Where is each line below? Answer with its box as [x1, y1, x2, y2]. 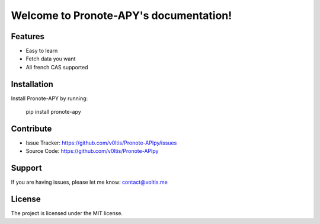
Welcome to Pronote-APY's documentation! [11, 9, 232, 22]
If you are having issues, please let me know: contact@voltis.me [11, 178, 168, 186]
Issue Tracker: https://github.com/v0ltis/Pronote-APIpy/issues [25, 139, 177, 146]
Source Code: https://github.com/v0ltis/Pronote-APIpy [25, 148, 159, 155]
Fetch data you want [25, 55, 76, 62]
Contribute [11, 123, 52, 133]
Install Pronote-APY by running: [11, 95, 88, 102]
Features [11, 31, 44, 41]
